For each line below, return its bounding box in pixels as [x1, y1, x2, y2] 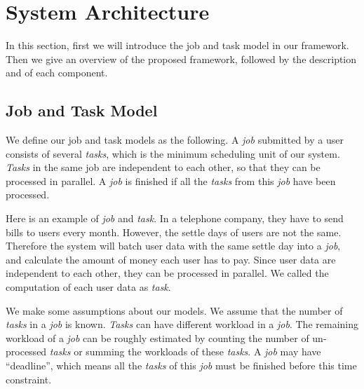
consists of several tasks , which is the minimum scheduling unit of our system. [6, 146, 340, 161]
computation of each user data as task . [6, 280, 171, 294]
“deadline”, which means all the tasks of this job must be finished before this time [6, 358, 357, 373]
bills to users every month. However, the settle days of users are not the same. [6, 224, 342, 239]
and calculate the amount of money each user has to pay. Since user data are [6, 252, 336, 266]
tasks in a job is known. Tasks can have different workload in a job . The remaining [6, 317, 358, 332]
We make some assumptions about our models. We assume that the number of [6, 303, 343, 318]
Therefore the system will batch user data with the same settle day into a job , [6, 238, 341, 253]
